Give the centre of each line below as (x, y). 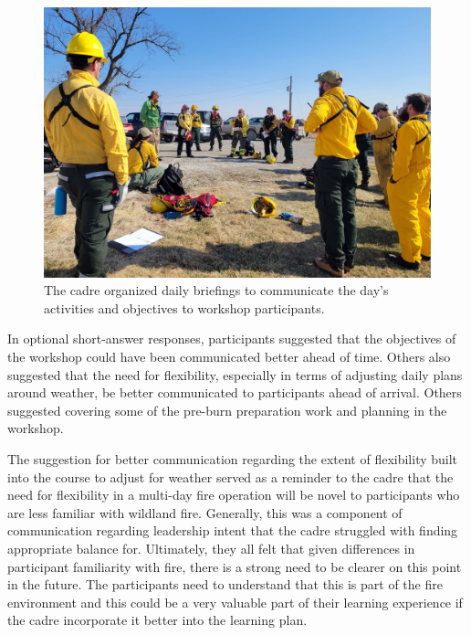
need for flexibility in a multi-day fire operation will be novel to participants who (234, 495)
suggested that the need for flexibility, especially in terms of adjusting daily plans (235, 374)
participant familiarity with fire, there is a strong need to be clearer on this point (235, 566)
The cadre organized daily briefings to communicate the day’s (216, 290)
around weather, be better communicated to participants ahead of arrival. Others (235, 392)
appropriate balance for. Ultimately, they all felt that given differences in (211, 548)
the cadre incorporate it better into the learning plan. (157, 620)
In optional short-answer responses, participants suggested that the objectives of (232, 339)
